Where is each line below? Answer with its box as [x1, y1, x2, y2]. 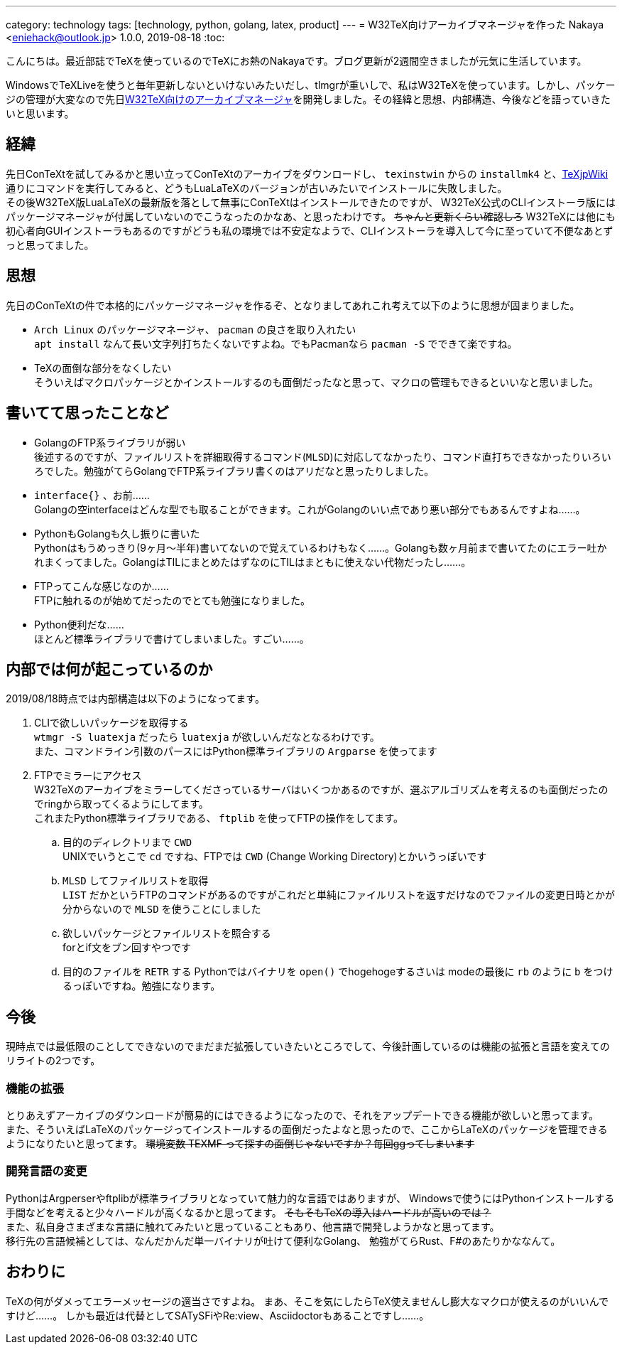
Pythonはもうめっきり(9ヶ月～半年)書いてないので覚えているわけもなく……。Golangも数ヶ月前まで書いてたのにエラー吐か [34, 541, 607, 554]
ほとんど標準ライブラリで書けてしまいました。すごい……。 [34, 632, 310, 645]
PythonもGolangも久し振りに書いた [34, 527, 200, 540]
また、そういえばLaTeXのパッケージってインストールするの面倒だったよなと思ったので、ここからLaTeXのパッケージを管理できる [6, 1123, 608, 1135]
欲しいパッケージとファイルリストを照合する [62, 927, 271, 940]
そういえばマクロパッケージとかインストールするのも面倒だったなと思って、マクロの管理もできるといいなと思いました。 [34, 375, 599, 388]
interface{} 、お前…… [34, 488, 150, 501]
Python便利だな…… [34, 618, 124, 631]
